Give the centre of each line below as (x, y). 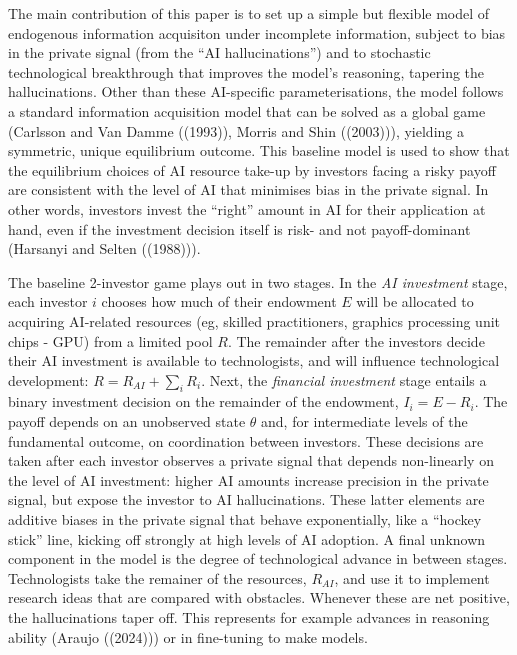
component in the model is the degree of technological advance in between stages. (258, 558)
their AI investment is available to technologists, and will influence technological (254, 360)
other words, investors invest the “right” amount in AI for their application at (247, 208)
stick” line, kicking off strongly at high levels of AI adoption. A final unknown (247, 538)
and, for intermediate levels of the (364, 421)
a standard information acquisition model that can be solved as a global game (247, 110)
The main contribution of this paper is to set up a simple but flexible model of (249, 13)
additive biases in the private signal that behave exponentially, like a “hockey (245, 519)
